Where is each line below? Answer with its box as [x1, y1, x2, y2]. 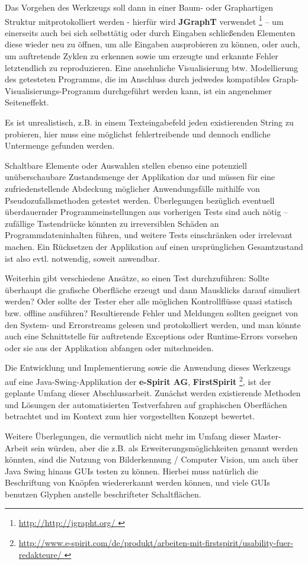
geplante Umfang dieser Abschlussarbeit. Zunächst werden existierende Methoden [5, 387, 301, 399]
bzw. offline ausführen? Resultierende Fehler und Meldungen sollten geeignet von [5, 306, 299, 319]
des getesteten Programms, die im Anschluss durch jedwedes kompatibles [5, 73, 270, 85]
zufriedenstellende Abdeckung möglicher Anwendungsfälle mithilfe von [5, 182, 260, 194]
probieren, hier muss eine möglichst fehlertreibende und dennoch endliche [5, 127, 271, 140]
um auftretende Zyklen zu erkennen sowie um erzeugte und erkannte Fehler [5, 50, 278, 62]
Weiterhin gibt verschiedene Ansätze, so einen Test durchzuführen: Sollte [5, 272, 269, 284]
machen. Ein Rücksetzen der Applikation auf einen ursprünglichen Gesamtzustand [5, 240, 303, 252]
